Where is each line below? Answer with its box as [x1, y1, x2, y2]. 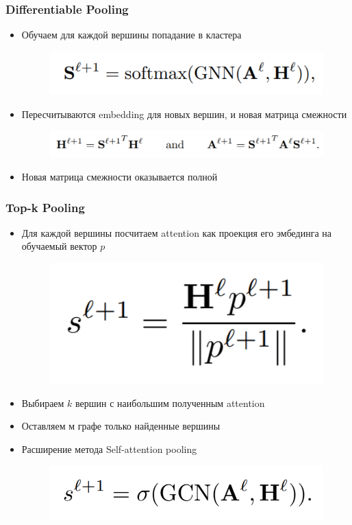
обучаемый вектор [21, 239, 97, 253]
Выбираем [21, 395, 64, 410]
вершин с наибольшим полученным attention [75, 395, 265, 410]
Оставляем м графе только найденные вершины [21, 419, 221, 433]
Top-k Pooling [5, 198, 85, 215]
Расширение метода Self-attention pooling [21, 441, 197, 456]
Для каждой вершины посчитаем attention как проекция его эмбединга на [21, 225, 332, 240]
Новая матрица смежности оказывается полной [21, 170, 218, 184]
